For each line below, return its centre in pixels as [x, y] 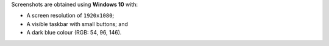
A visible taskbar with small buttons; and [77, 24]
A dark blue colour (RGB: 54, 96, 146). [74, 33]
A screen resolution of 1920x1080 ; [70, 16]
